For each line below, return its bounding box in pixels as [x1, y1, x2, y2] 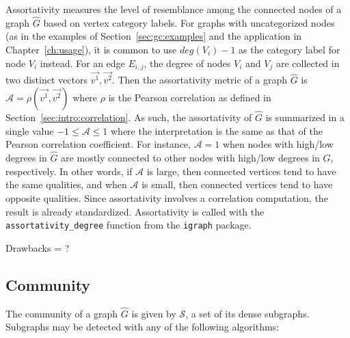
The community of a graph [5, 306, 118, 320]
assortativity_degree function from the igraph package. [5, 218, 252, 232]
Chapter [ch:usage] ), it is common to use [5, 42, 177, 56]
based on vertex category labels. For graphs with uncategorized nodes [43, 15, 335, 29]
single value [5, 123, 54, 138]
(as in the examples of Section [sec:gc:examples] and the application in [5, 29, 302, 43]
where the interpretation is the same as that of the [111, 123, 323, 138]
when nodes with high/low [222, 137, 334, 151]
